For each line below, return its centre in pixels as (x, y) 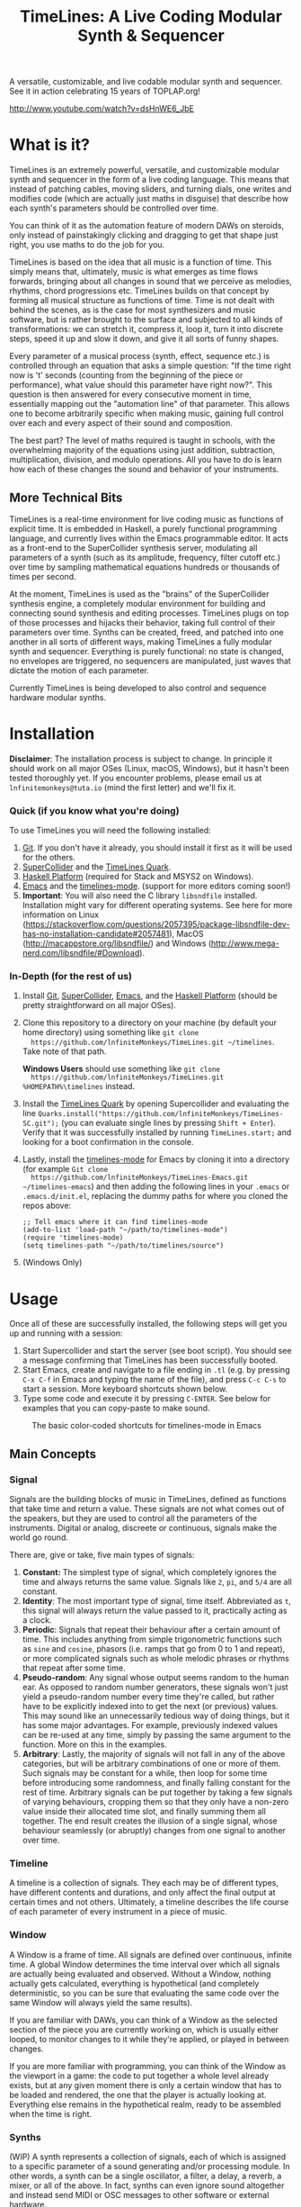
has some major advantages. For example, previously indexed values (150, 1725)
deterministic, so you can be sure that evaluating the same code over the (144, 1993)
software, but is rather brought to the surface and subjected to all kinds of (146, 320)
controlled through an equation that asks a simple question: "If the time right (150, 365)
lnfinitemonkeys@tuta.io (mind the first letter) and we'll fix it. (123, 787)
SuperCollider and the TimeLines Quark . (97, 867)
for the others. (49, 858)
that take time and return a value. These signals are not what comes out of (147, 1509)
